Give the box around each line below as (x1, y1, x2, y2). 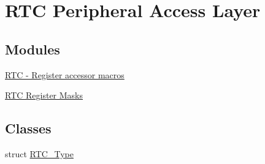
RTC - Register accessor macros (5, 68, 125, 81)
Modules (5, 39, 60, 58)
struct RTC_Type (5, 147, 74, 160)
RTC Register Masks (5, 89, 83, 102)
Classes (5, 119, 52, 138)
